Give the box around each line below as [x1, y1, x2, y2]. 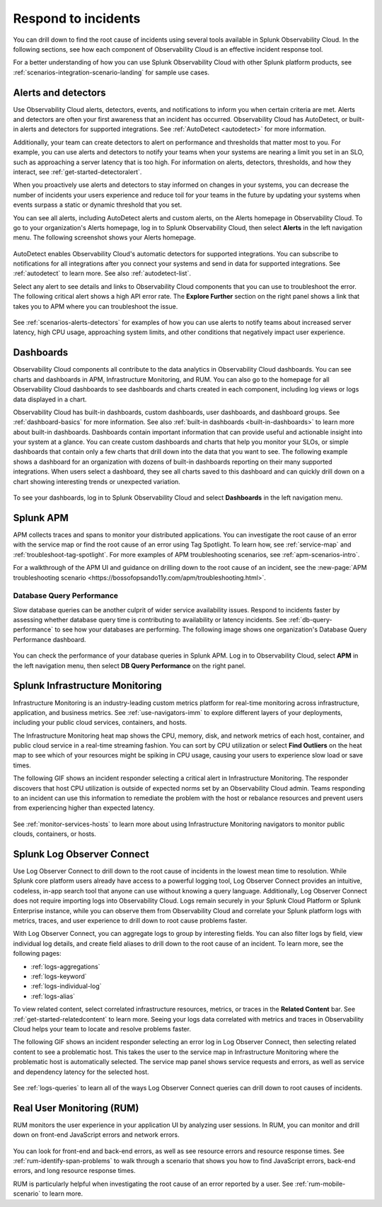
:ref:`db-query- [288, 616, 332, 624]
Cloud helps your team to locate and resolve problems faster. [13, 1024, 191, 1033]
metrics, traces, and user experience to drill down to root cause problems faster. [13, 917, 248, 925]
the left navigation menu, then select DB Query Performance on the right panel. [13, 661, 246, 670]
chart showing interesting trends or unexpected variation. [13, 477, 180, 486]
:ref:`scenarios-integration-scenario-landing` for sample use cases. [13, 68, 210, 76]
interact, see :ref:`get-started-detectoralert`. [13, 167, 142, 176]
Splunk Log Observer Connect [13, 848, 149, 860]
